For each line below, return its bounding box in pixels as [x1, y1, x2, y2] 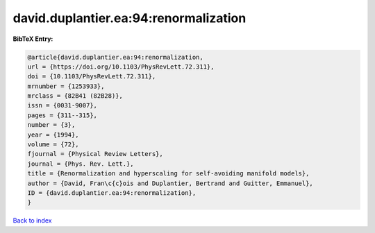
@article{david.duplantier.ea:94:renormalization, [27, 53, 204, 61]
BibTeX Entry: [12, 35, 53, 43]
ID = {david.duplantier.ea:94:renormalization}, [27, 189, 197, 197]
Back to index [12, 216, 52, 225]
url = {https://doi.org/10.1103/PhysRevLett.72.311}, [27, 62, 215, 71]
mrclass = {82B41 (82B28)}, [27, 92, 123, 100]
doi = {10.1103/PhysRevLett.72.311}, [27, 73, 156, 80]
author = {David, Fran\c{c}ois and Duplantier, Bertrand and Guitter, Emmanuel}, [27, 179, 314, 187]
